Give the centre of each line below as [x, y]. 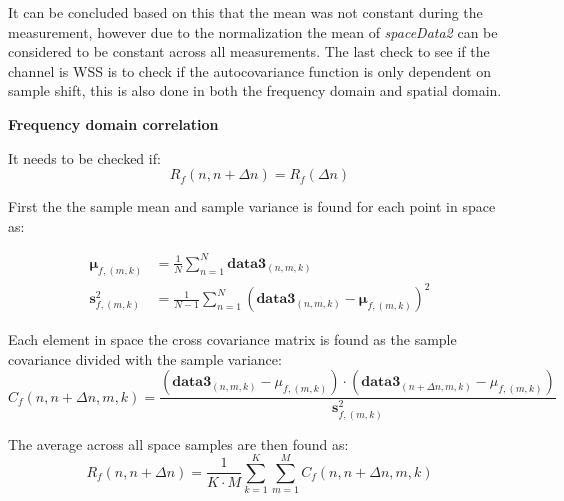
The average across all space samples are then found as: [178, 443]
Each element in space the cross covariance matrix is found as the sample [232, 339]
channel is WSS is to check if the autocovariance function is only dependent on [249, 70]
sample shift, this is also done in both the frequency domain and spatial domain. [255, 90]
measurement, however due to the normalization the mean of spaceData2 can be [253, 31]
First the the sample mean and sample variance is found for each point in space [252, 206]
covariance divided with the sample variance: [145, 358]
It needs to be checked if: [84, 157]
